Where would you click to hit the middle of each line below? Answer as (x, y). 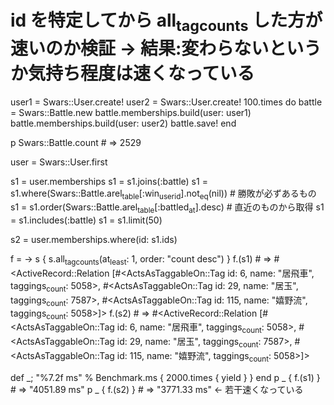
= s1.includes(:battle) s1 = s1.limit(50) (86, 220)
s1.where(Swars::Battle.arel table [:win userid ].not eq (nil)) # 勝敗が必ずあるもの (163, 194)
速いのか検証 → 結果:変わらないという (166, 48)
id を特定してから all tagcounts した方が (166, 22)
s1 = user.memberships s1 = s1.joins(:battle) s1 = (109, 181)
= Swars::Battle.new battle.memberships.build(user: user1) (131, 112)
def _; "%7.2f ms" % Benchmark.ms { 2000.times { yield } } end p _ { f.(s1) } (165, 377)
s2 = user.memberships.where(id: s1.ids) (94, 240)
